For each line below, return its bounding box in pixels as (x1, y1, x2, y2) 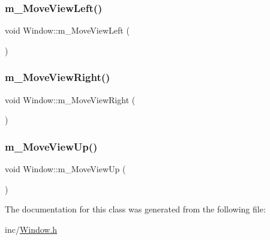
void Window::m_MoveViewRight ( (5, 93, 136, 106)
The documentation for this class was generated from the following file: (5, 203, 266, 215)
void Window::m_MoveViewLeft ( (5, 24, 130, 37)
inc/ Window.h (5, 223, 58, 235)
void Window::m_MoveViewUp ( (5, 163, 126, 175)
